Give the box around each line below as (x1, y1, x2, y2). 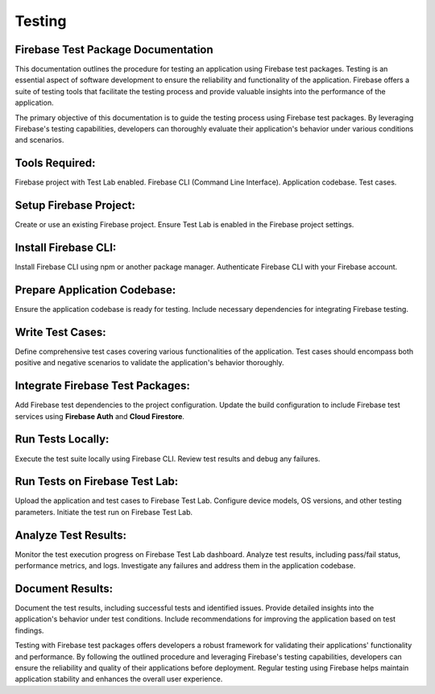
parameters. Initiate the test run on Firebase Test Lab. (14, 507, 193, 517)
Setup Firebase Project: (14, 198, 136, 213)
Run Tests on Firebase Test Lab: (14, 475, 179, 488)
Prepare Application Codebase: (14, 283, 176, 297)
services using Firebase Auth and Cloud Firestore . (14, 411, 185, 421)
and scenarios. (14, 135, 64, 145)
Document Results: (14, 581, 114, 596)
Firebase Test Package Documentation (14, 43, 213, 56)
